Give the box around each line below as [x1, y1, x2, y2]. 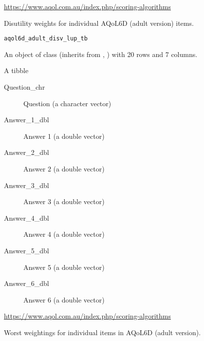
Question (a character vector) [23, 98, 111, 108]
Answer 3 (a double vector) [23, 196, 105, 207]
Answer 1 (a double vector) [23, 131, 105, 141]
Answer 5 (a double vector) [23, 262, 105, 272]
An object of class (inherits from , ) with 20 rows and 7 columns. [4, 49, 198, 59]
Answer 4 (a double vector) [23, 229, 105, 239]
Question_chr [4, 82, 45, 92]
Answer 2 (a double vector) [23, 164, 105, 173]
